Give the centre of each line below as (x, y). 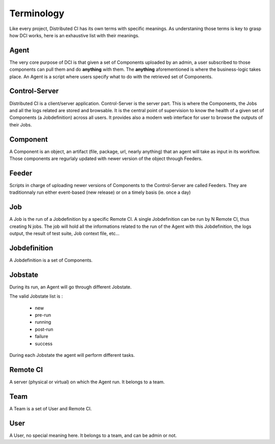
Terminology (37, 13)
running (43, 322)
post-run (44, 329)
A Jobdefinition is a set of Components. (51, 260)
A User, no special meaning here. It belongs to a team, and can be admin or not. (93, 435)
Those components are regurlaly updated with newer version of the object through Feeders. (106, 159)
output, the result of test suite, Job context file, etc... (64, 233)
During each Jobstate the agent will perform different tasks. (72, 355)
